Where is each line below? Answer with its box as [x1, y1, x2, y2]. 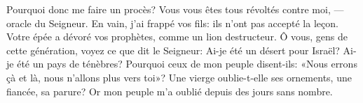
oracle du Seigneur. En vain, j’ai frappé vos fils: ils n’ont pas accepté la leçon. [6, 15, 338, 30]
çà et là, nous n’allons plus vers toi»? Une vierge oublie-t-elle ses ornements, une [6, 70, 352, 84]
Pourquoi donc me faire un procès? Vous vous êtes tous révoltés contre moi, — [6, 2, 344, 16]
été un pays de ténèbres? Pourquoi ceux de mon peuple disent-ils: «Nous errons [17, 56, 357, 71]
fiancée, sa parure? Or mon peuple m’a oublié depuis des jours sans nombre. [6, 84, 333, 98]
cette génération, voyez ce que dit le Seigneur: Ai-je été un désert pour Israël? [6, 42, 340, 57]
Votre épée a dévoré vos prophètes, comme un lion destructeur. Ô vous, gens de [6, 29, 348, 44]
